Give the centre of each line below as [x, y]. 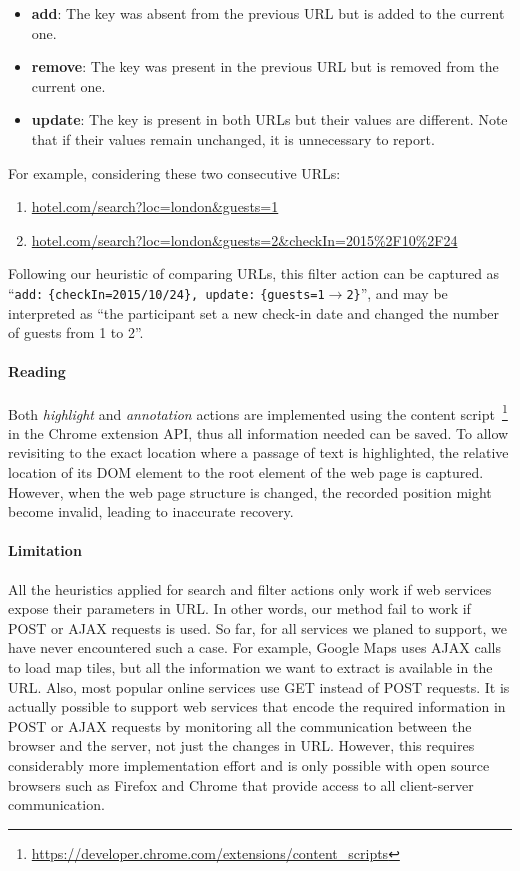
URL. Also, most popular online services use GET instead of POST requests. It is [259, 686]
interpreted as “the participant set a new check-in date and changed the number [254, 312]
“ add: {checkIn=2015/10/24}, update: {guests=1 [166, 292]
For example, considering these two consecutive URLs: [174, 172]
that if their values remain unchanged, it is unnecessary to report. [233, 138]
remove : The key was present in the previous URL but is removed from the [265, 66]
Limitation [45, 550]
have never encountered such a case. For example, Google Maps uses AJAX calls [254, 647]
